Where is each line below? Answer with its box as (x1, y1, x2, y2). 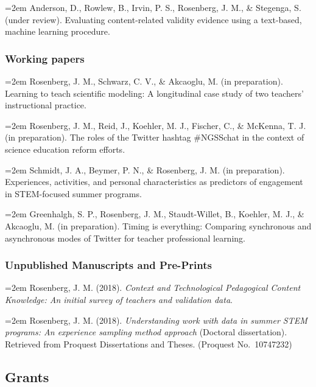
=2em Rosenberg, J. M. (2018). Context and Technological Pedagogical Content (5, 281, 301, 294)
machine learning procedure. (5, 25, 110, 38)
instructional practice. (5, 99, 86, 111)
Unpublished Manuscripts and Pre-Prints (5, 257, 212, 273)
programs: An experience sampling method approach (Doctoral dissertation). (5, 326, 287, 338)
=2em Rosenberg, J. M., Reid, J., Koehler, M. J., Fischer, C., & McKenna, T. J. (5, 119, 306, 131)
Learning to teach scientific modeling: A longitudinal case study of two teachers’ (5, 86, 304, 99)
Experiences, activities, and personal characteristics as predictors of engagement (5, 175, 303, 188)
